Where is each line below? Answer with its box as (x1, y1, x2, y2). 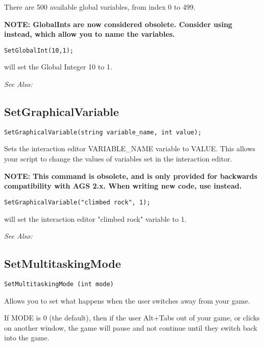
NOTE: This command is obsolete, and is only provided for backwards (4, 170, 257, 181)
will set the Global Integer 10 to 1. (4, 61, 112, 72)
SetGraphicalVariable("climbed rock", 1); (4, 198, 151, 206)
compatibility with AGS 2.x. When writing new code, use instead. (4, 180, 242, 191)
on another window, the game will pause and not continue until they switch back (4, 322, 257, 333)
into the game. (4, 332, 50, 343)
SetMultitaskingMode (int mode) (4, 280, 114, 288)
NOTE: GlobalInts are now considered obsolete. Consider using (4, 18, 232, 29)
